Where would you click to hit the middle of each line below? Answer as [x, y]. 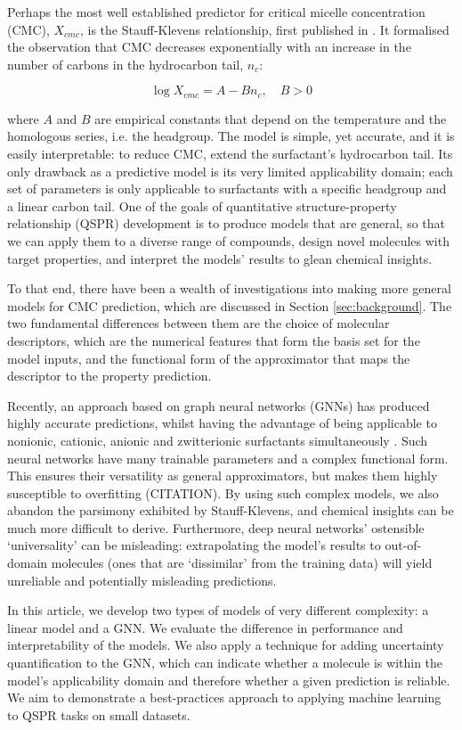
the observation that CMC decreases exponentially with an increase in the [209, 47]
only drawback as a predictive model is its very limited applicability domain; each [230, 171]
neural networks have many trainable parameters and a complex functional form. [228, 458]
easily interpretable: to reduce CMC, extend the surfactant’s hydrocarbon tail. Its [230, 154]
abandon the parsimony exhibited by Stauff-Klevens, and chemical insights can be [231, 510]
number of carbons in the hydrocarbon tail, [126, 64]
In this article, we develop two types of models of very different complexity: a [218, 610]
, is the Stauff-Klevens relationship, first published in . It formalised [264, 29]
